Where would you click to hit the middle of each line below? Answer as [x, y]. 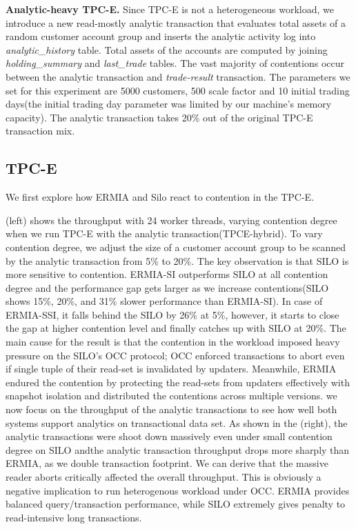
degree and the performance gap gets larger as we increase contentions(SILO [167, 287]
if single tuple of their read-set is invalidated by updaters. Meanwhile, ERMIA [171, 369]
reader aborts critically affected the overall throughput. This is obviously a [164, 477]
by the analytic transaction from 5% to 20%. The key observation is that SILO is [177, 260]
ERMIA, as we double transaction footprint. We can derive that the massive [167, 463]
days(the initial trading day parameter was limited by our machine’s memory [169, 104]
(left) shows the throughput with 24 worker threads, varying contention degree [171, 220]
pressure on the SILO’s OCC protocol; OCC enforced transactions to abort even [175, 355]
